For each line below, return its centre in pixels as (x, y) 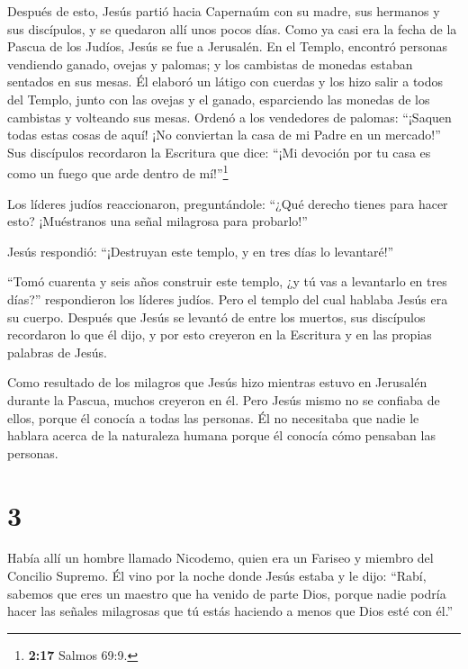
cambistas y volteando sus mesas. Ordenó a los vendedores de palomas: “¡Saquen (229, 117)
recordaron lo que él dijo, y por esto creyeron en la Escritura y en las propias (220, 334)
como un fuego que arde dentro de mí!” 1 (118, 172)
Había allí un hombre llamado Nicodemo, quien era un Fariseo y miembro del (220, 558)
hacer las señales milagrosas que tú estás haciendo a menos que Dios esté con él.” (230, 611)
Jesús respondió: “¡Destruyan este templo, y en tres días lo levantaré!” (201, 251)
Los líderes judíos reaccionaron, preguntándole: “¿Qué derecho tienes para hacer (228, 203)
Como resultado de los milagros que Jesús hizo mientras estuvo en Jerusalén (217, 382)
